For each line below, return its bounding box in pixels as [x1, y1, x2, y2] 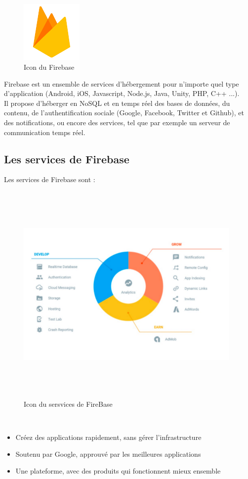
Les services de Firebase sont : [4, 174, 95, 185]
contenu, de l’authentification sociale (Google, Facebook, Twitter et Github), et [4, 107, 244, 118]
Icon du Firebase [24, 61, 75, 72]
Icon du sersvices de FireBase [24, 399, 113, 409]
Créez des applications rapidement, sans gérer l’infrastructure [15, 432, 202, 442]
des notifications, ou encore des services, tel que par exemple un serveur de [4, 117, 230, 127]
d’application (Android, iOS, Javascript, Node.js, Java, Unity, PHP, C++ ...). [4, 88, 240, 98]
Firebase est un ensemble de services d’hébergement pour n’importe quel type [4, 78, 239, 89]
